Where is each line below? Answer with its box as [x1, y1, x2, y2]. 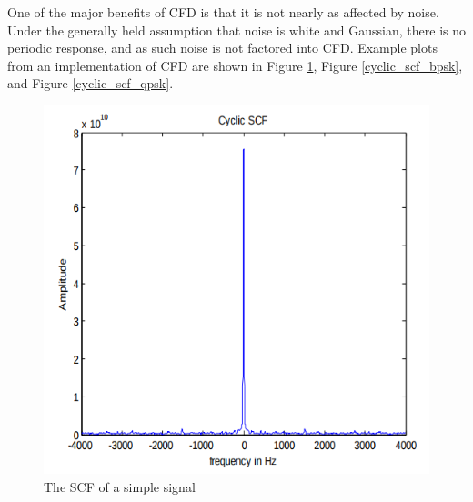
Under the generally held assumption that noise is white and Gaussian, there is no [7, 20, 466, 39]
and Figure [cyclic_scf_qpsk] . [7, 74, 174, 93]
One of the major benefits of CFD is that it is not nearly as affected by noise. [7, 3, 439, 21]
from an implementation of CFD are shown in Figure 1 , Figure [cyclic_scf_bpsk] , [7, 55, 463, 75]
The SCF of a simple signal [44, 477, 196, 496]
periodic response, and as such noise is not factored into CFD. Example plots [7, 38, 438, 57]
